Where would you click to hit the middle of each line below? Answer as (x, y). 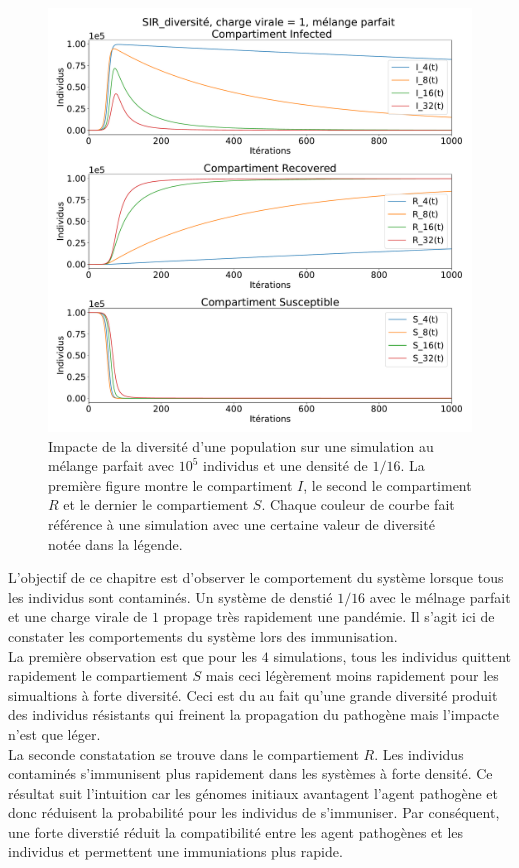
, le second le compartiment (387, 484)
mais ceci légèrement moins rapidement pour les (352, 675)
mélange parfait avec (111, 465)
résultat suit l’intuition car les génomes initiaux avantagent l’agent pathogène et (253, 792)
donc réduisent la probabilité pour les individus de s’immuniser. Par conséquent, (254, 812)
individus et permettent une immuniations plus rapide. (175, 851)
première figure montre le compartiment (170, 484)
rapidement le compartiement (98, 675)
